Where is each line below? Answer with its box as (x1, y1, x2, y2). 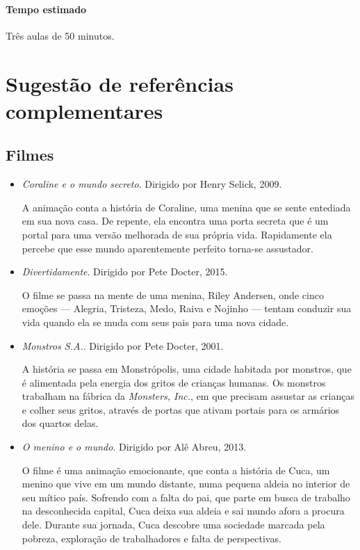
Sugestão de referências (6, 69, 234, 97)
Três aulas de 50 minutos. (6, 28, 115, 42)
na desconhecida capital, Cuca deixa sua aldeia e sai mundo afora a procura (22, 503, 345, 518)
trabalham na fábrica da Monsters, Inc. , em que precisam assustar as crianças (22, 389, 354, 403)
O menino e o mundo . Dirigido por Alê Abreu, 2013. (22, 439, 247, 454)
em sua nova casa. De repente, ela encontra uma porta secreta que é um (22, 213, 329, 228)
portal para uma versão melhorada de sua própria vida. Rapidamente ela (22, 227, 332, 241)
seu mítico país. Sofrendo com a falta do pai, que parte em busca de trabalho (22, 490, 350, 504)
